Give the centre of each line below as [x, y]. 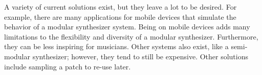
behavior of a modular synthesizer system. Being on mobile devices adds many [127, 27]
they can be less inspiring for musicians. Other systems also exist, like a [116, 46]
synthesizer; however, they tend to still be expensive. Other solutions [140, 56]
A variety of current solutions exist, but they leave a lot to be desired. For [121, 7]
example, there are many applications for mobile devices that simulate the [120, 16]
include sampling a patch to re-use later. [68, 66]
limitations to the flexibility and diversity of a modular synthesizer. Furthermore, [131, 36]
